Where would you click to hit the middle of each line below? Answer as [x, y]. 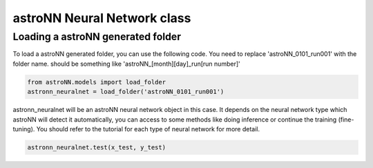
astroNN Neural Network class [102, 18]
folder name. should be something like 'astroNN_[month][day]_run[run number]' [127, 64]
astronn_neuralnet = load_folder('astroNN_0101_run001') [126, 92]
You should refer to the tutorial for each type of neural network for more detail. [148, 129]
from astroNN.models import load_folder [96, 82]
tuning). [24, 129]
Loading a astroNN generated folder [97, 37]
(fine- [346, 119]
